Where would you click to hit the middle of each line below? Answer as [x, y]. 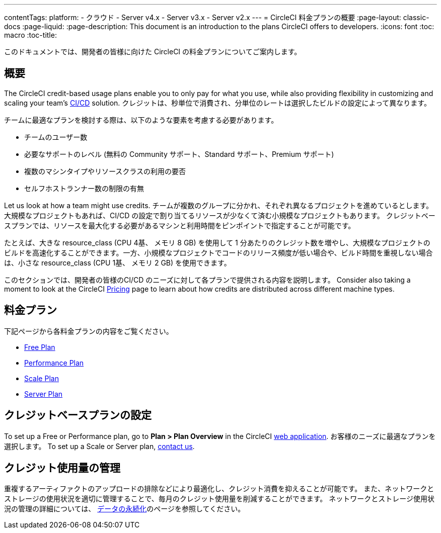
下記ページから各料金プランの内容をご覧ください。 [89, 331]
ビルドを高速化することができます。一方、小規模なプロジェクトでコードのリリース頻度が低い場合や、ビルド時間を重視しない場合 [218, 252]
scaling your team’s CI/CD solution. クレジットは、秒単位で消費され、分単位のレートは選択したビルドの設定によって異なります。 [217, 103]
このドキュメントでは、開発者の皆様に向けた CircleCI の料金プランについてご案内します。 [153, 52]
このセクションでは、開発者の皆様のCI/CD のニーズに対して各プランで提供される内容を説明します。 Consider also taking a [207, 280]
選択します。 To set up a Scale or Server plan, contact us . [99, 446]
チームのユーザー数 [56, 137]
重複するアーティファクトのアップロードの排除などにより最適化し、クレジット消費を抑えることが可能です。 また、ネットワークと [219, 489]
